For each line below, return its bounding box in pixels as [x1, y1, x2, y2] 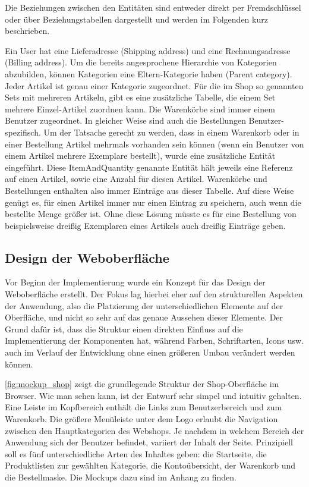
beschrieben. [5, 24, 50, 37]
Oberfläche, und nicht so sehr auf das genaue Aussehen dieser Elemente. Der [5, 311, 283, 323]
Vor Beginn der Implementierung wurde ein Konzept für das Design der [5, 276, 266, 288]
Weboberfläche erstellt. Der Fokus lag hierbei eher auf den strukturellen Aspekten [5, 288, 303, 300]
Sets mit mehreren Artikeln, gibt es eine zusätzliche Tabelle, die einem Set [5, 91, 276, 103]
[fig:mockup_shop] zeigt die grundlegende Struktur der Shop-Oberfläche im [5, 378, 279, 390]
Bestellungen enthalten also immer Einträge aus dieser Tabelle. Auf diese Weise [5, 184, 294, 196]
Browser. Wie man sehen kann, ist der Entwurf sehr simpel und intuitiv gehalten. [5, 389, 302, 401]
